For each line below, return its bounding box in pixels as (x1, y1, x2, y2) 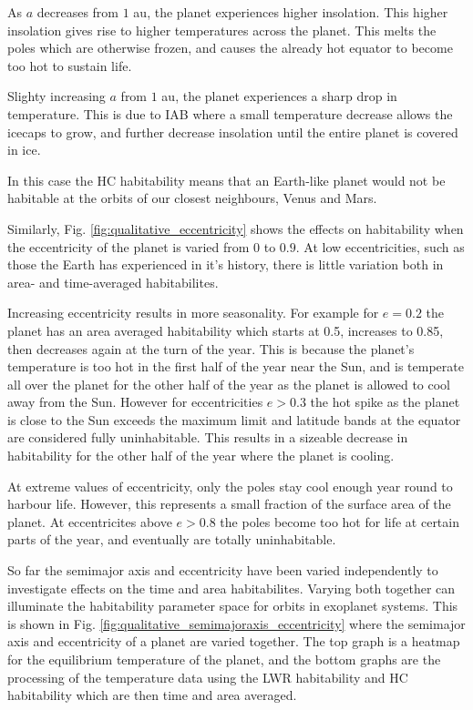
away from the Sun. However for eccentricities (7, 392, 263, 411)
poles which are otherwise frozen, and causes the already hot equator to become (7, 38, 453, 57)
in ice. (7, 140, 41, 159)
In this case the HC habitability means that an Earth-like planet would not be (7, 170, 446, 189)
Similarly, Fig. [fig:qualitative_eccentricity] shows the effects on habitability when (7, 218, 464, 238)
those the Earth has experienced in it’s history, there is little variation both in (7, 255, 444, 274)
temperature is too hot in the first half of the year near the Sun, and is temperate (7, 357, 464, 376)
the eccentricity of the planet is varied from (7, 237, 250, 256)
